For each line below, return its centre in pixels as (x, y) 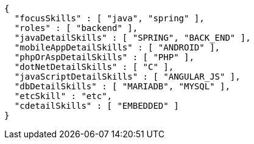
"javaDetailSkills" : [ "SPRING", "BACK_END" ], (132, 38)
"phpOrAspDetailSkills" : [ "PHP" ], (104, 57)
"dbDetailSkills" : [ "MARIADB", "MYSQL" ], (122, 86)
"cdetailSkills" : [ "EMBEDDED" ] (97, 106)
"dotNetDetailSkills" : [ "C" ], (94, 67)
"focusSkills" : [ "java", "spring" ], (109, 18)
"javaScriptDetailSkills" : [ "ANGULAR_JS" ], (127, 77)
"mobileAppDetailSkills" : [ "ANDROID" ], (117, 47)
